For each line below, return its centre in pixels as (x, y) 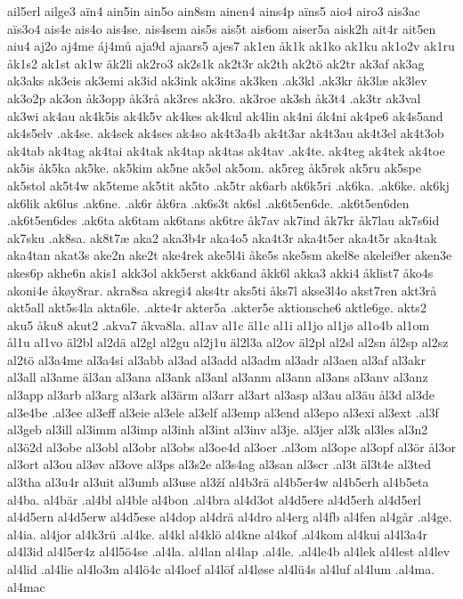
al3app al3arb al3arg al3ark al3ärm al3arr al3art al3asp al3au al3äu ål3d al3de (221, 395)
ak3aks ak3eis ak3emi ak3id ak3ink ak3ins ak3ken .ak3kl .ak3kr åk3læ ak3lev (217, 81)
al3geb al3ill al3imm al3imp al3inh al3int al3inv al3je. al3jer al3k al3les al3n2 (218, 429)
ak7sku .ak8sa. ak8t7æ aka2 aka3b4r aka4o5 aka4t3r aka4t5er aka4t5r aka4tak (222, 237)
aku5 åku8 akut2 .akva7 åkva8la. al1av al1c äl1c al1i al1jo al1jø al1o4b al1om (219, 324)
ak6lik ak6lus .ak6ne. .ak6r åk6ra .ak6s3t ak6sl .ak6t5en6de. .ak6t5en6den (208, 202)
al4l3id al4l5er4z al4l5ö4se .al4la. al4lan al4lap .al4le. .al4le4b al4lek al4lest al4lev (229, 551)
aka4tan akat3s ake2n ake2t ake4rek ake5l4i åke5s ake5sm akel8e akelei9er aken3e (230, 255)
